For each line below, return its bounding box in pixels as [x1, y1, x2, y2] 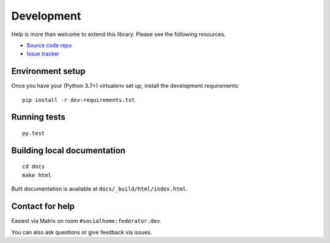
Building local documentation [11, 145, 126, 156]
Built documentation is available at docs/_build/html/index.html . [11, 185, 188, 192]
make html [22, 172, 51, 178]
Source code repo [26, 42, 73, 49]
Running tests [11, 112, 66, 122]
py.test [22, 130, 45, 137]
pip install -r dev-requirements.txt [22, 96, 136, 103]
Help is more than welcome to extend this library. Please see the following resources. [11, 31, 226, 38]
